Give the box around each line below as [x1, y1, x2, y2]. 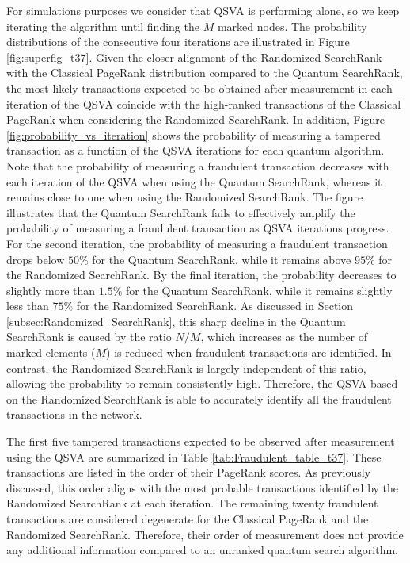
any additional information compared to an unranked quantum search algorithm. [6, 542, 399, 558]
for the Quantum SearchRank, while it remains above [92, 251, 351, 267]
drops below [6, 251, 65, 267]
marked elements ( [6, 344, 96, 361]
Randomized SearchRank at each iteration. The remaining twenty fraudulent [6, 495, 378, 511]
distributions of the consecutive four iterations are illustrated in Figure [6, 33, 350, 50]
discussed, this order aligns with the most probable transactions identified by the [6, 479, 399, 496]
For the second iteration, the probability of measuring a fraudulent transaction [6, 235, 388, 251]
